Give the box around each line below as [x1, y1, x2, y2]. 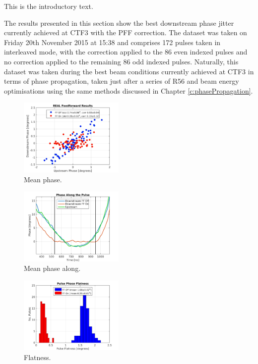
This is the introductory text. [4, 1, 93, 11]
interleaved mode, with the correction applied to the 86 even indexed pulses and [4, 47, 248, 57]
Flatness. [24, 352, 51, 362]
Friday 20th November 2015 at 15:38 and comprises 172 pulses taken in [4, 37, 221, 47]
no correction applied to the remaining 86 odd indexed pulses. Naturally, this [4, 56, 239, 66]
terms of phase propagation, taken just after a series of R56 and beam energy [4, 76, 239, 86]
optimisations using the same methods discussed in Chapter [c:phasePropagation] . [4, 85, 253, 96]
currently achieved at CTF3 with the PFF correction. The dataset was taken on [4, 27, 247, 38]
